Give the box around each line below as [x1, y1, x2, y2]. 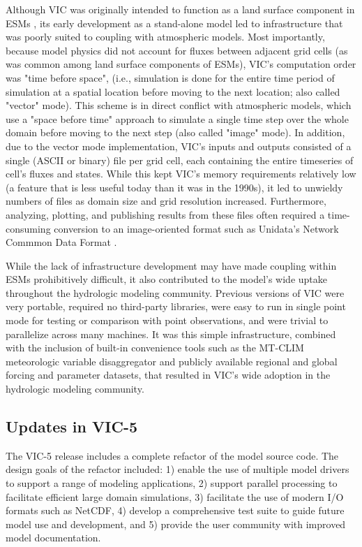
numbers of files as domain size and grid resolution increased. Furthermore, [6, 194, 326, 208]
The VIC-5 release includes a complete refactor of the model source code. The [6, 448, 339, 462]
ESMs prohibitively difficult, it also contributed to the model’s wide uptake [6, 272, 327, 286]
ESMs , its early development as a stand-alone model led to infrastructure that [6, 15, 343, 30]
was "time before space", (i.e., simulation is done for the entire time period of [6, 70, 335, 85]
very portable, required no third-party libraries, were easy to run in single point [6, 299, 346, 314]
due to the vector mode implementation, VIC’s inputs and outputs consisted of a [6, 138, 352, 153]
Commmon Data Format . [6, 235, 117, 249]
